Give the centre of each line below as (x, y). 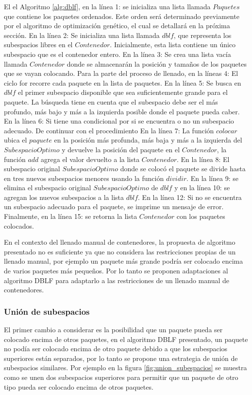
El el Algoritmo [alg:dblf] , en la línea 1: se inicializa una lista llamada (107, 6)
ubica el (16, 140)
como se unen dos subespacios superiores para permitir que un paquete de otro (121, 377)
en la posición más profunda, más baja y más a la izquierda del (148, 140)
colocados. (19, 225)
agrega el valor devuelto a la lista (90, 159)
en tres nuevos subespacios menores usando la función (84, 178)
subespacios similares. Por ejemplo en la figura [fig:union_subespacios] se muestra (126, 368)
